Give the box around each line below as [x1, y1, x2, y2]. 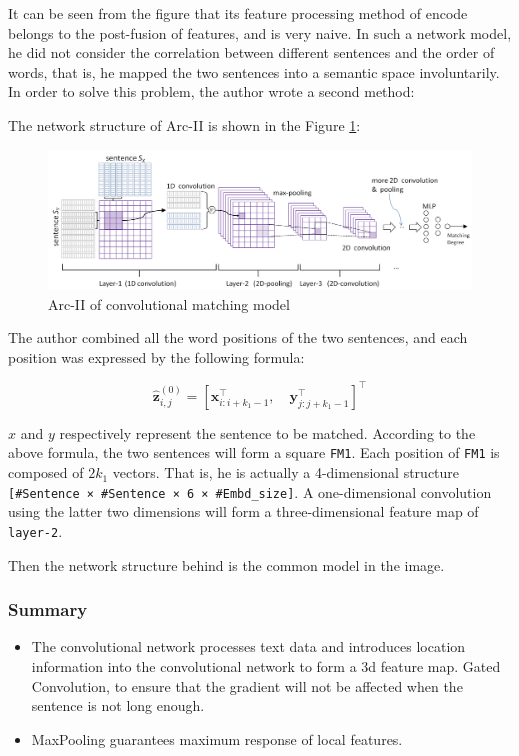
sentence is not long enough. [31, 695, 205, 716]
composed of [8, 462, 84, 483]
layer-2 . [8, 520, 63, 541]
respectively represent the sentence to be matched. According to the [59, 422, 476, 443]
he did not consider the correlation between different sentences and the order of [8, 42, 495, 63]
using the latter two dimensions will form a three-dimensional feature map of [8, 501, 479, 522]
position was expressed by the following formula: [8, 346, 305, 367]
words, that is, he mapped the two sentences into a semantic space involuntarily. [8, 61, 500, 82]
